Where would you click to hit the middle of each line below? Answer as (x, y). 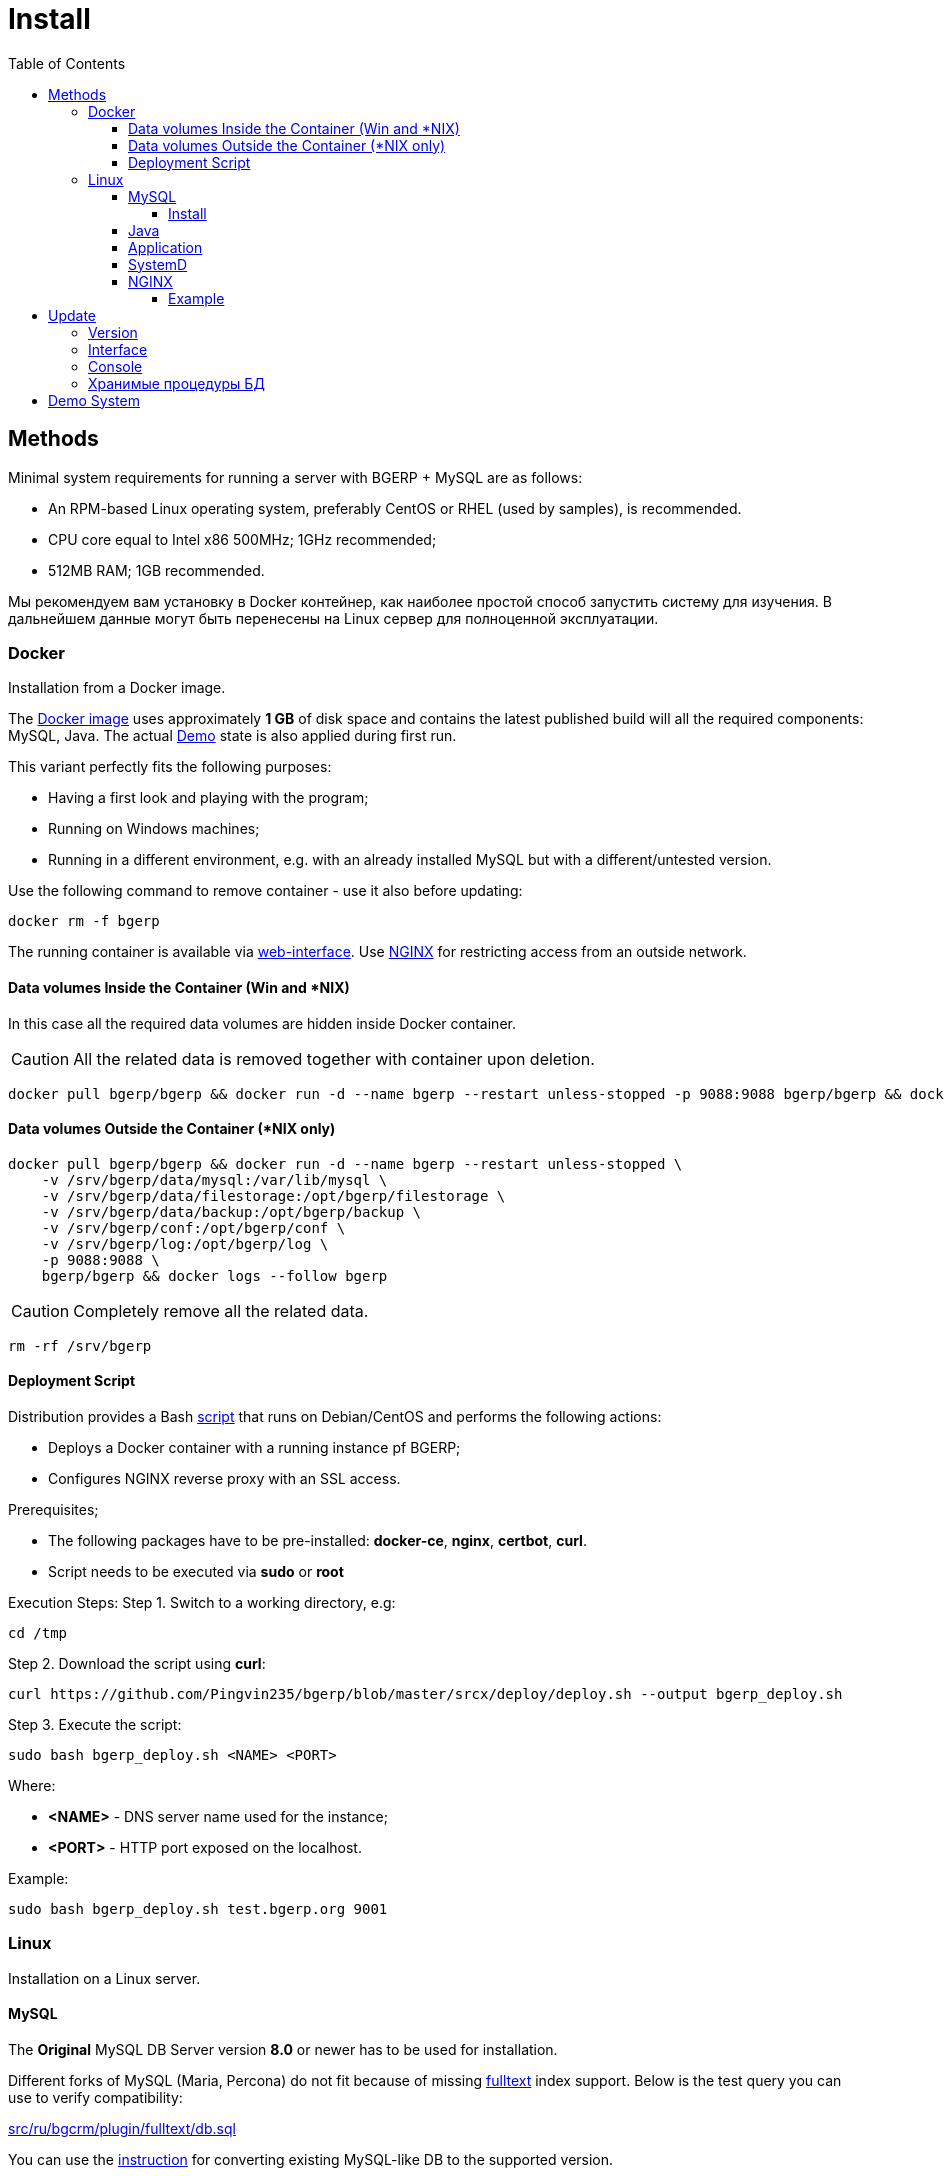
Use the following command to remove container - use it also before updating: (265, 891)
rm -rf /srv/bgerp (80, 1345)
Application (165, 247)
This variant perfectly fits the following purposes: (170, 767)
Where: (32, 1785)
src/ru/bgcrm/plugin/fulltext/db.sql (122, 2128)
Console (115, 366)
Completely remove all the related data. (221, 1310)
